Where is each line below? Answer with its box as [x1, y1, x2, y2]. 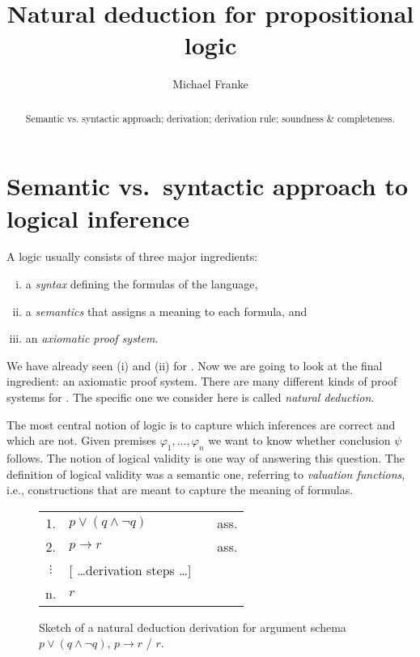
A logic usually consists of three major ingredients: [6, 248, 258, 265]
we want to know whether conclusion [208, 432, 391, 449]
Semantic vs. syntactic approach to [6, 169, 409, 203]
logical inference [6, 201, 190, 234]
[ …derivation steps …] [69, 560, 192, 579]
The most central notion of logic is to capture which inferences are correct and [6, 416, 396, 433]
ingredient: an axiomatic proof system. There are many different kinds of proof [6, 373, 397, 390]
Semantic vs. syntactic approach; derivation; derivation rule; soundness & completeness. [25, 111, 395, 125]
